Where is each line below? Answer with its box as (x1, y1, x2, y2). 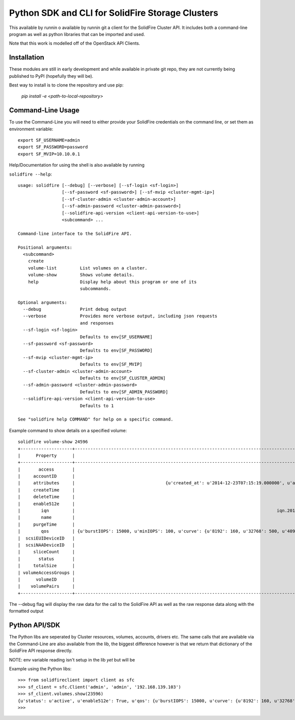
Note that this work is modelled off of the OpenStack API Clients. (9, 40, 140, 46)
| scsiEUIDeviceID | (18, 535, 75, 541)
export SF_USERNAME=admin (18, 138, 81, 143)
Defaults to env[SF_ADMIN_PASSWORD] (80, 389, 168, 394)
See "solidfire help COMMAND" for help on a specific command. (18, 417, 174, 422)
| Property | (18, 452, 75, 458)
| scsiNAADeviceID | (18, 542, 75, 548)
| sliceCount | (18, 549, 75, 555)
